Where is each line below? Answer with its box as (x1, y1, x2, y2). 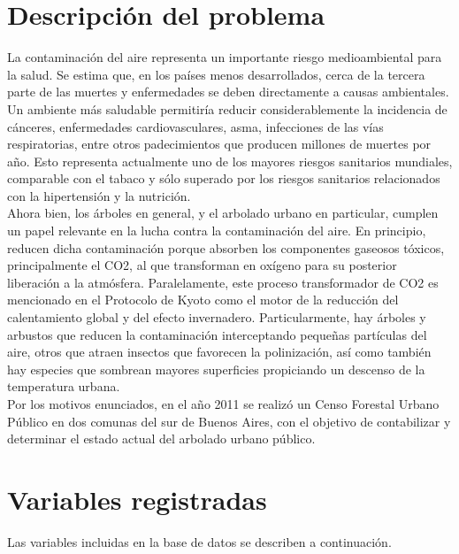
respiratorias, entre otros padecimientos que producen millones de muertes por (7, 135, 432, 153)
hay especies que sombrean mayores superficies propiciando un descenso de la (7, 359, 425, 378)
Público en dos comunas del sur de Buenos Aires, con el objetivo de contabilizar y (7, 412, 451, 430)
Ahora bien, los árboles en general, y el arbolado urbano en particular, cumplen (7, 204, 439, 222)
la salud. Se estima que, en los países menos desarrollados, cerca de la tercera (7, 65, 425, 83)
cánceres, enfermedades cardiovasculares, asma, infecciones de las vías (7, 117, 384, 135)
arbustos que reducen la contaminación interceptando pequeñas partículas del (7, 325, 427, 343)
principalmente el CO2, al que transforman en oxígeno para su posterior (7, 256, 397, 274)
